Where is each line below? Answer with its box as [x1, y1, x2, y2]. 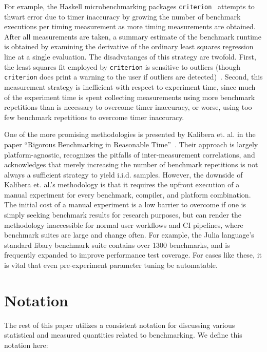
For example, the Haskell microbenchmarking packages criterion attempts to [4, 1, 255, 11]
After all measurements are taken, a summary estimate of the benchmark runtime [4, 31, 261, 42]
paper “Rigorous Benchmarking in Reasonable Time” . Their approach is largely [4, 139, 258, 149]
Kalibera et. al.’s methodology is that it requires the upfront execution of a [4, 179, 240, 190]
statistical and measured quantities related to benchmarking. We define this [4, 329, 242, 340]
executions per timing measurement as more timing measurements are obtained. [4, 21, 256, 32]
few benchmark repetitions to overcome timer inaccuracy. [4, 111, 184, 122]
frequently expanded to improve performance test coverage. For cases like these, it [4, 249, 262, 260]
